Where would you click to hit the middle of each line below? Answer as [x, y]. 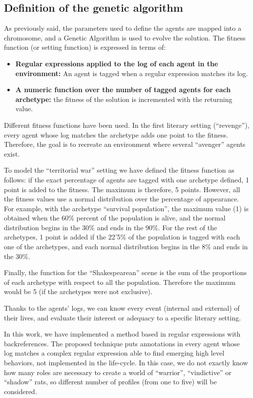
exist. [12, 153]
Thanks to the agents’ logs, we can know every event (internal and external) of [122, 308]
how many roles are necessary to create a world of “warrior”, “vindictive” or [118, 372]
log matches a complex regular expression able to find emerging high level [114, 353]
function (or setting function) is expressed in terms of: [85, 47]
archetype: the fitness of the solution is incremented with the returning [124, 99]
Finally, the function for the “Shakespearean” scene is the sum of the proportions [125, 272]
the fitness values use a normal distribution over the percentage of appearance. [122, 199]
